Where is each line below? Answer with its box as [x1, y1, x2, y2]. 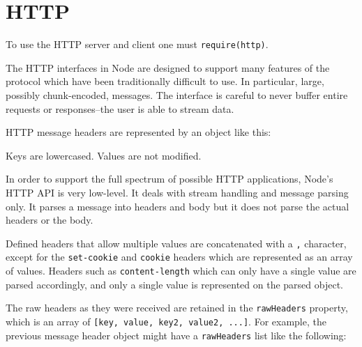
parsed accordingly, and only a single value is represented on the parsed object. [6, 277, 343, 291]
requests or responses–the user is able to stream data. [6, 101, 234, 116]
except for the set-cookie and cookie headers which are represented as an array [6, 249, 353, 264]
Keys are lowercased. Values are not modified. [6, 148, 202, 162]
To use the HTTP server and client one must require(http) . [6, 37, 269, 52]
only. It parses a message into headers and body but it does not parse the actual [6, 199, 349, 213]
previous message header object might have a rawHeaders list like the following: [6, 327, 347, 342]
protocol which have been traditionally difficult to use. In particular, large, [6, 74, 324, 88]
